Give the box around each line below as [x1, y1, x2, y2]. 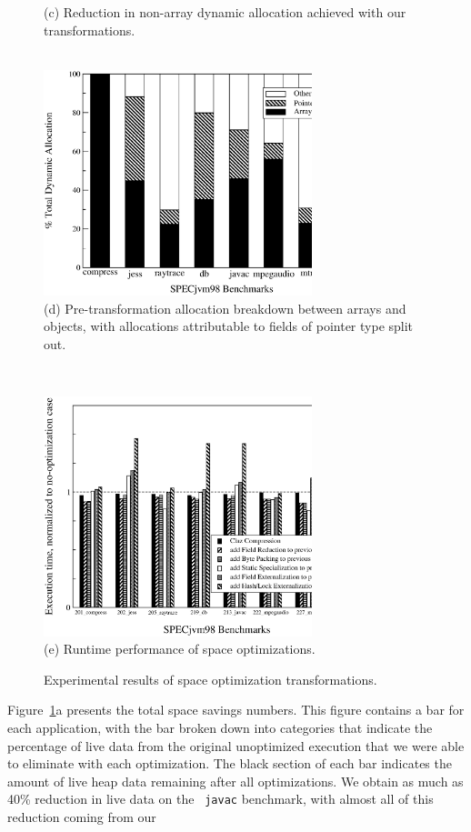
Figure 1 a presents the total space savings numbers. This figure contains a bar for [7, 700, 465, 719]
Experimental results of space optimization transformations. [44, 669, 377, 688]
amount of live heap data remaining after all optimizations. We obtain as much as [7, 771, 464, 790]
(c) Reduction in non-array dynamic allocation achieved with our [44, 3, 406, 21]
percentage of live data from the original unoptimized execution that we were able [7, 736, 465, 755]
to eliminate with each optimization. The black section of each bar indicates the [7, 754, 452, 773]
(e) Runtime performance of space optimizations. [44, 639, 316, 658]
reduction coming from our [7, 807, 156, 826]
